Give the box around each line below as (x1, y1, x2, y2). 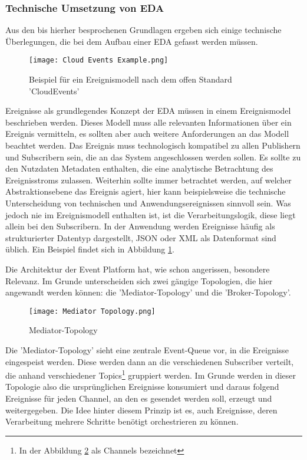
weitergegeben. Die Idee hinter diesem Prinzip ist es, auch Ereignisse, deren (5, 403, 278, 416)
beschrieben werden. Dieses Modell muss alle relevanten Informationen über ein (5, 116, 292, 128)
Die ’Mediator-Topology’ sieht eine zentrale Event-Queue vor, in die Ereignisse (5, 344, 289, 356)
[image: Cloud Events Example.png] (29, 56, 169, 65)
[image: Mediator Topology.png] (29, 307, 156, 316)
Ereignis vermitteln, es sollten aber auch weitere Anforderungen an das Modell (5, 127, 289, 140)
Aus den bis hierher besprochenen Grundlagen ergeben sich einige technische (5, 24, 282, 36)
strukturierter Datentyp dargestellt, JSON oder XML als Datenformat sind (5, 231, 276, 244)
